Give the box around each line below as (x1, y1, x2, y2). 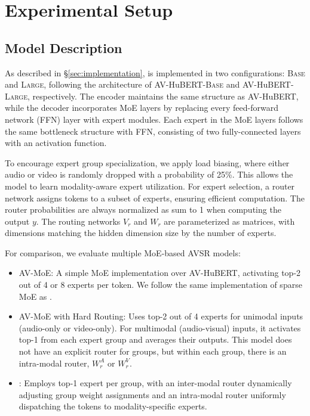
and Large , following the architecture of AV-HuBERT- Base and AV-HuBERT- (5, 78, 294, 91)
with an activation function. (5, 136, 107, 149)
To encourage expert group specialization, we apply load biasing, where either (5, 156, 290, 169)
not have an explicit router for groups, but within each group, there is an (19, 345, 287, 358)
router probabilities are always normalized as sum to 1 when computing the (5, 203, 281, 216)
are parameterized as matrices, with (164, 215, 295, 227)
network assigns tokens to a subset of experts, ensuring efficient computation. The (5, 191, 305, 204)
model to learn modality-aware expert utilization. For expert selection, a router (5, 179, 295, 192)
